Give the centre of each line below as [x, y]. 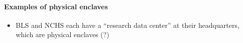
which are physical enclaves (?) [62, 34]
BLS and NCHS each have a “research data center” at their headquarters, [127, 25]
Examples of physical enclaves [56, 6]
